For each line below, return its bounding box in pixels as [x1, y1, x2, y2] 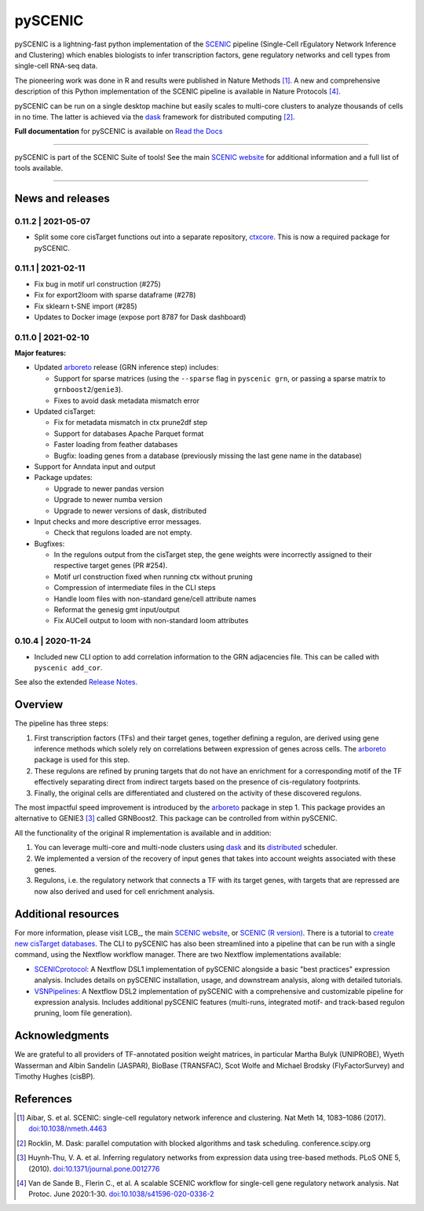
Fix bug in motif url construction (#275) [34, 279, 161, 289]
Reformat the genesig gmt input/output [53, 605, 180, 615]
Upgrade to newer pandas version [53, 484, 164, 493]
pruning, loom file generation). [34, 1008, 133, 1018]
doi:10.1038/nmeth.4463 [28, 1124, 108, 1133]
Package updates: [34, 473, 93, 482]
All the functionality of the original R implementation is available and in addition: [14, 828, 272, 837]
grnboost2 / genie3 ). [53, 385, 123, 394]
